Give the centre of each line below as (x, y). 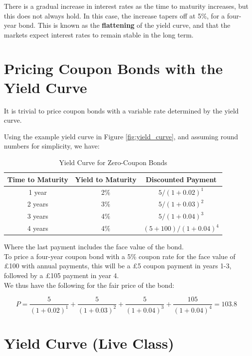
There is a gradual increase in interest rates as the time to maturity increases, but (126, 6)
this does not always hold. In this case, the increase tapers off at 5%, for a (115, 15)
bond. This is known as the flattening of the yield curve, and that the (125, 25)
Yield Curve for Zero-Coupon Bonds (113, 162)
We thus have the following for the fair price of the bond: (89, 285)
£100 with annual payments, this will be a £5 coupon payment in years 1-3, (118, 266)
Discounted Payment (181, 179)
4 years (38, 228)
